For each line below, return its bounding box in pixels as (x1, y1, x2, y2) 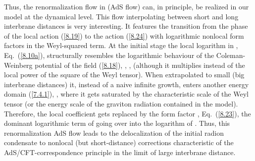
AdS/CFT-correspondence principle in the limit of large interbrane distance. (4, 147, 236, 157)
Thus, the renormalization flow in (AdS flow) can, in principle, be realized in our (4, 1, 249, 11)
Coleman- (216, 50, 246, 60)
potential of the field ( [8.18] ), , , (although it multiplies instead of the (35, 59, 245, 70)
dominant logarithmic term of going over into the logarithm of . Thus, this (4, 118, 230, 128)
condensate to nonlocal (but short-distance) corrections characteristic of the (4, 137, 234, 148)
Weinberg (4, 59, 33, 70)
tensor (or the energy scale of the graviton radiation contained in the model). (4, 98, 238, 108)
